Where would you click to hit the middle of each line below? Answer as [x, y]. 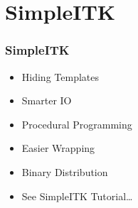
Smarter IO [47, 100]
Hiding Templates [60, 76]
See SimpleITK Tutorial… [77, 196]
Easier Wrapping [58, 148]
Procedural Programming [77, 124]
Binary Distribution [65, 171]
